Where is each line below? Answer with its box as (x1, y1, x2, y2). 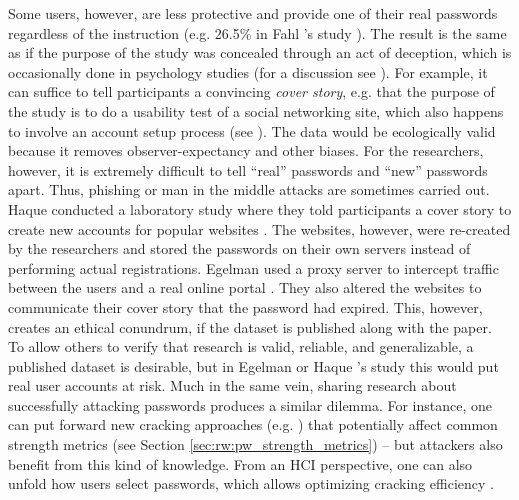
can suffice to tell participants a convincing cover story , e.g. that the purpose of (8, 81, 495, 102)
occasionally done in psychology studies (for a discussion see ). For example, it (8, 61, 488, 82)
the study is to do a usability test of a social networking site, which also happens (8, 100, 504, 121)
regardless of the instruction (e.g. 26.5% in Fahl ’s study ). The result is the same (8, 22, 507, 43)
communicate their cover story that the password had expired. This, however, (8, 296, 483, 317)
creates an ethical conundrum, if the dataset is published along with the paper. (8, 316, 492, 337)
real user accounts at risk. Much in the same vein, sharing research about (8, 375, 457, 396)
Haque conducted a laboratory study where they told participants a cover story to (8, 198, 512, 219)
